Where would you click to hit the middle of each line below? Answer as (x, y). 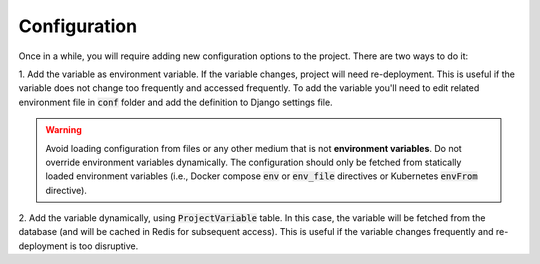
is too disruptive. (104, 246)
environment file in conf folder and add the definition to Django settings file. (176, 102)
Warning (63, 130)
